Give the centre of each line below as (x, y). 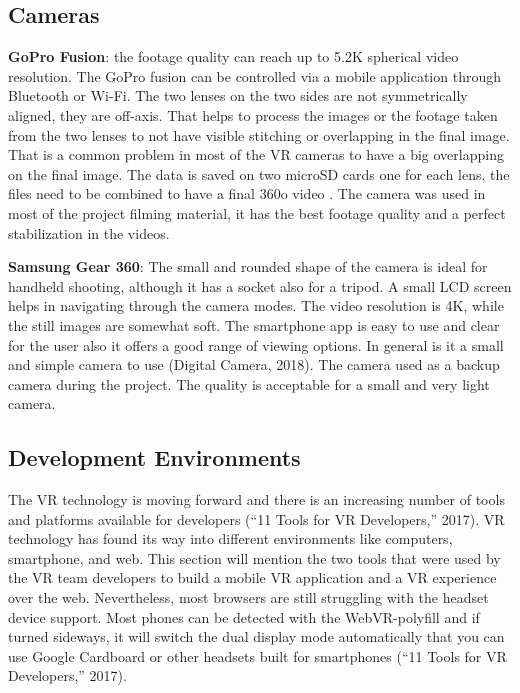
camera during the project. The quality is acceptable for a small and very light (249, 383)
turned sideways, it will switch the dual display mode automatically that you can (256, 636)
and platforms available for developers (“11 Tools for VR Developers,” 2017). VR (256, 518)
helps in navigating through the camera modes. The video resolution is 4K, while (256, 305)
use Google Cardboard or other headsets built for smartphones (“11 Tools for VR (257, 655)
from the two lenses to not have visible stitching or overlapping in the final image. (259, 134)
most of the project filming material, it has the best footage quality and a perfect (257, 212)
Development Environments (154, 457)
